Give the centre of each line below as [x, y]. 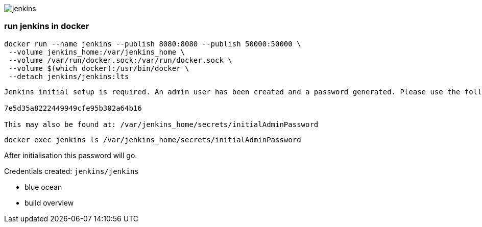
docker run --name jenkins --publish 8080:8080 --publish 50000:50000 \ [153, 44]
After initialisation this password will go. [71, 155]
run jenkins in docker [47, 26]
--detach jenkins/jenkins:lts [69, 76]
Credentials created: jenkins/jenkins [71, 171]
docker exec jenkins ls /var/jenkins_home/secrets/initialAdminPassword [153, 140]
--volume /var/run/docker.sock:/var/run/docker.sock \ [120, 60]
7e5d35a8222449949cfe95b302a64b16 [73, 108]
